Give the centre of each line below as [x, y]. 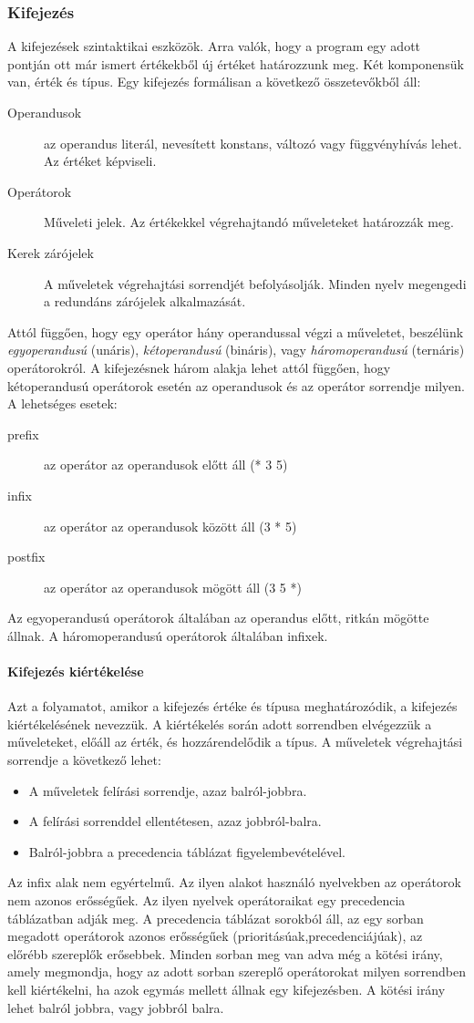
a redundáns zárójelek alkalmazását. [145, 301]
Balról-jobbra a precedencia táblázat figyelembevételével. [187, 851]
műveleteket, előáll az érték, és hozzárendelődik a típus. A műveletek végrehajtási [235, 742]
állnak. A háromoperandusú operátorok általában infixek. [168, 635]
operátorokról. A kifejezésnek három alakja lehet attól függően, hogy [199, 367]
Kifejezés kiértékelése [76, 672]
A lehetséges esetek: [62, 403]
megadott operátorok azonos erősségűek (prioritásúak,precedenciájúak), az [215, 936]
